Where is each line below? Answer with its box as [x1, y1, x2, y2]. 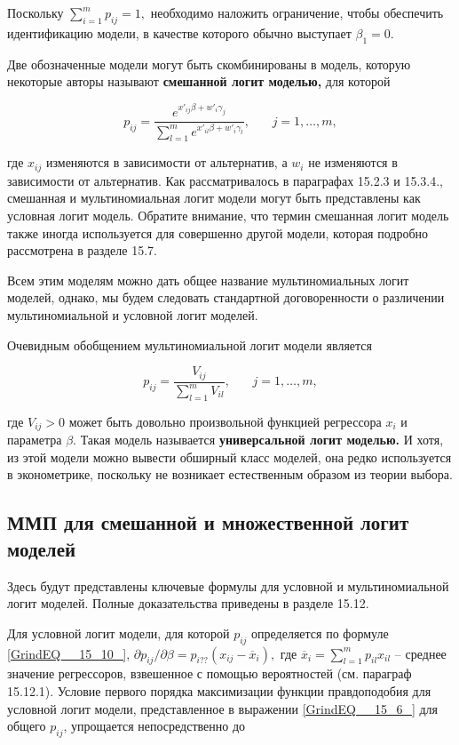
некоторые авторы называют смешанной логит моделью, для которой [7, 72, 391, 91]
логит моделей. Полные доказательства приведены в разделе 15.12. [7, 594, 369, 613]
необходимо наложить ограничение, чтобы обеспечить [150, 4, 444, 21]
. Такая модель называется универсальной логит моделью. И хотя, [73, 430, 444, 449]
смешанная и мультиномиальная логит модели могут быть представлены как [7, 188, 421, 207]
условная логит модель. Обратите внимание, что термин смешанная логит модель [7, 206, 449, 225]
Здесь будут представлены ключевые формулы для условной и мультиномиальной [7, 576, 449, 595]
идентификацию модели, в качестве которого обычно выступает [7, 23, 352, 42]
